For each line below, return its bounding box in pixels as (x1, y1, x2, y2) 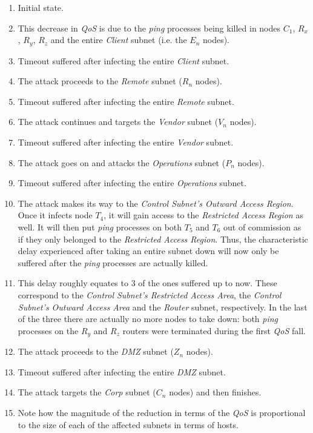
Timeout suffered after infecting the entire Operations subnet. (18, 176, 246, 189)
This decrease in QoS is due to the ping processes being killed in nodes (18, 21, 281, 34)
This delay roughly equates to (18, 277, 128, 289)
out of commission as (223, 220, 301, 233)
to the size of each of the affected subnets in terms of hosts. (18, 418, 239, 431)
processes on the (18, 324, 79, 337)
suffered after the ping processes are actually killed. (18, 256, 208, 269)
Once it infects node (18, 209, 93, 221)
